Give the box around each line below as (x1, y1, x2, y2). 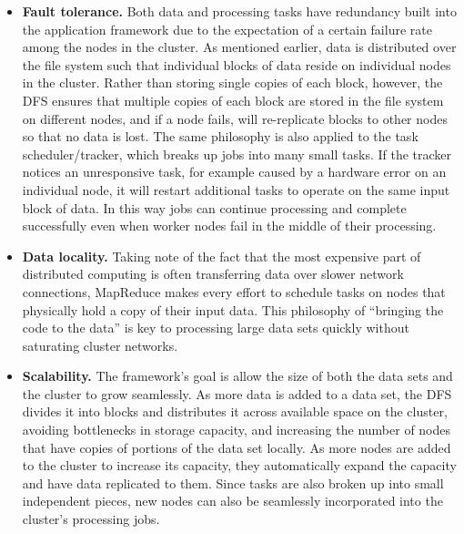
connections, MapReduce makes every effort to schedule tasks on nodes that (22, 282, 446, 301)
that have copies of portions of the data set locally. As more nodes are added (22, 437, 451, 457)
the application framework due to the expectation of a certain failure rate (22, 19, 432, 38)
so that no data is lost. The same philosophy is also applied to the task (22, 127, 419, 146)
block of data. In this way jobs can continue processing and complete (22, 198, 407, 217)
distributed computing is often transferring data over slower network (22, 264, 404, 283)
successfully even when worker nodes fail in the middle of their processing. (22, 216, 437, 235)
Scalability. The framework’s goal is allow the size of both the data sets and (22, 366, 453, 385)
